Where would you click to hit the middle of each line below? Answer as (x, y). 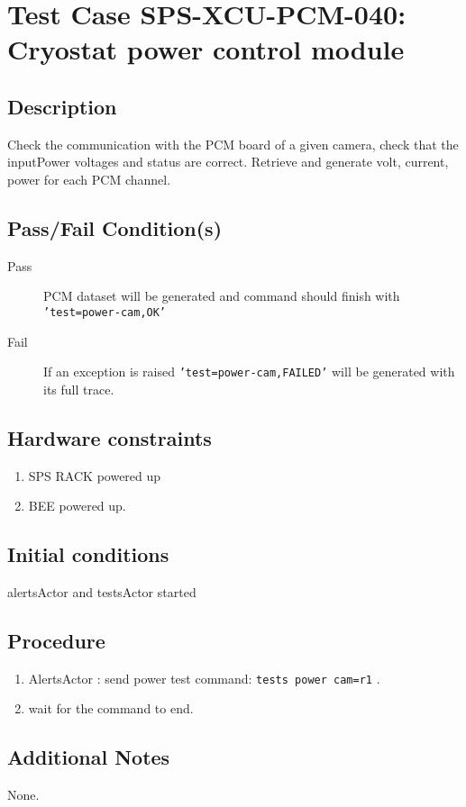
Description (62, 106)
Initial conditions (88, 554)
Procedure (56, 641)
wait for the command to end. (111, 708)
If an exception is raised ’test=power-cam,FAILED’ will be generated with (249, 372)
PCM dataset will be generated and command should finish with (222, 296)
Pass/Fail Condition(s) (115, 227)
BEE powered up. (77, 506)
